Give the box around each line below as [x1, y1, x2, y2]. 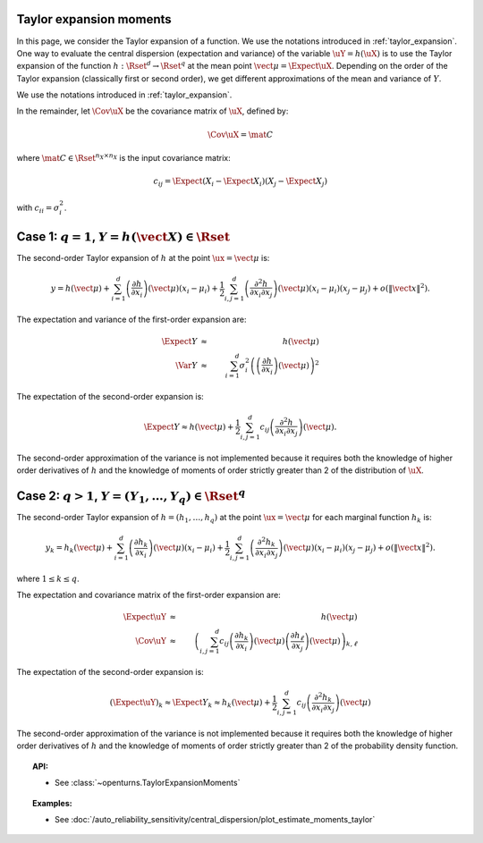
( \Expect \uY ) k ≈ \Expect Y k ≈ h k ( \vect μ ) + [109, 697, 272, 710]
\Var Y [175, 360, 198, 370]
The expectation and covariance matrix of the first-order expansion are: [16, 590, 281, 601]
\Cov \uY [135, 636, 167, 646]
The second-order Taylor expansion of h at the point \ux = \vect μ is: [16, 252, 270, 263]
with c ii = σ [16, 202, 60, 215]
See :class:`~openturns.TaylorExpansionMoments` [55, 778, 241, 788]
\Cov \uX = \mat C [207, 130, 274, 139]
